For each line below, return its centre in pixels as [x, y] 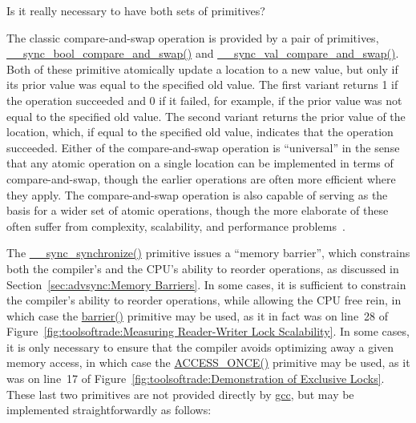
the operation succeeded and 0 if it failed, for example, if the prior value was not [204, 100]
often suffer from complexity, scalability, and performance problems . [176, 226]
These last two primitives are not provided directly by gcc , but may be [180, 394]
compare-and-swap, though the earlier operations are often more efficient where [201, 178]
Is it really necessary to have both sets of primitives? [136, 10]
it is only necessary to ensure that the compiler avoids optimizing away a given [200, 346]
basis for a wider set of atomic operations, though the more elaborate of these [198, 210]
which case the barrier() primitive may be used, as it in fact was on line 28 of [198, 315]
